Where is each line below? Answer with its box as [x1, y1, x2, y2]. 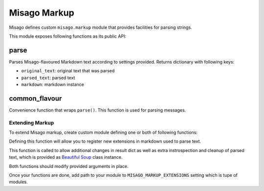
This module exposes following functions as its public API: [9, 33, 127, 39]
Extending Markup [9, 119, 54, 126]
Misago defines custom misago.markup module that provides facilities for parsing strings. [9, 24, 193, 30]
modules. [9, 179, 28, 185]
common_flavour [9, 94, 62, 103]
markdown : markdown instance [21, 82, 84, 87]
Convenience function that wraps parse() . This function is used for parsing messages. [9, 107, 186, 113]
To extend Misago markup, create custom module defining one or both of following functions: [9, 129, 198, 135]
